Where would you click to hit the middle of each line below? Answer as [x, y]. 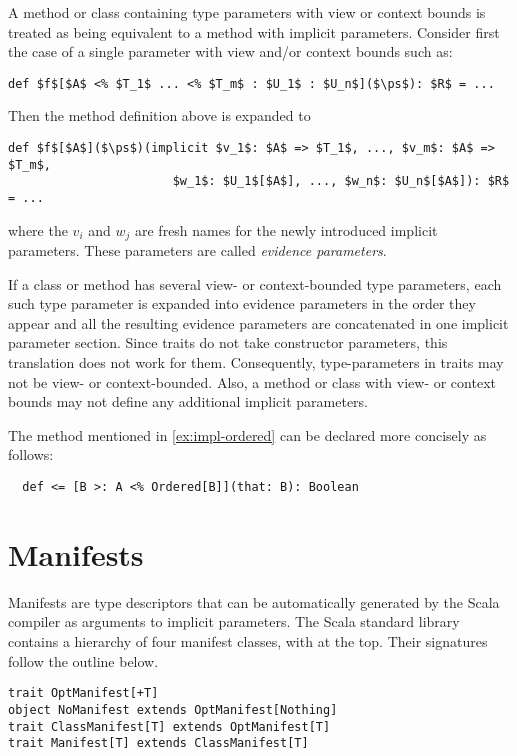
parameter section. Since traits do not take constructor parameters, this [228, 342]
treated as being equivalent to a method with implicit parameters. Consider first [254, 31]
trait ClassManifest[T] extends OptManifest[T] [169, 726]
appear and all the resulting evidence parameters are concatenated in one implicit [258, 322]
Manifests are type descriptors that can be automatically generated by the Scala [254, 601]
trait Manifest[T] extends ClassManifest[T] [158, 743]
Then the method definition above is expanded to [159, 115]
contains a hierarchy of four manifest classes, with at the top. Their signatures [248, 641]
